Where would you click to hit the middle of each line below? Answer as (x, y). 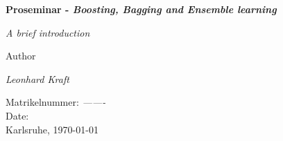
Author (21, 56)
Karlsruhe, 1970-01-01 (52, 129)
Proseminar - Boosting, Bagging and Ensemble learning (141, 9)
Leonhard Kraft (37, 78)
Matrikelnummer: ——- (56, 102)
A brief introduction (48, 32)
